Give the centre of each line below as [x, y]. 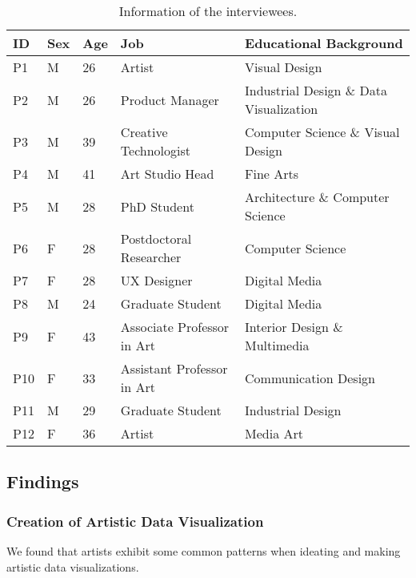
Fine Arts [272, 174]
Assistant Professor [174, 368]
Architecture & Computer [317, 197]
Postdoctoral [156, 238]
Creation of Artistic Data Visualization [135, 521]
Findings [43, 481]
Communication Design [310, 378]
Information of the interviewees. [208, 11]
